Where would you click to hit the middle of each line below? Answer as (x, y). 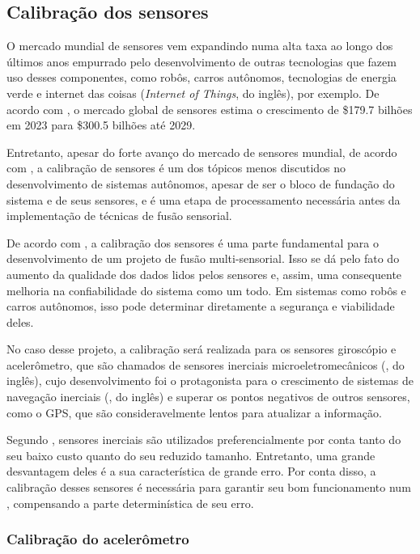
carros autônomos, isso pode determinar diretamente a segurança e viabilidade (201, 306)
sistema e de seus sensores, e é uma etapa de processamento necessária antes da (204, 199)
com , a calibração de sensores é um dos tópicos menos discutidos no (176, 168)
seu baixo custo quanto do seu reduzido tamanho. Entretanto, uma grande (191, 455)
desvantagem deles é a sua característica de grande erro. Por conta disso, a (191, 471)
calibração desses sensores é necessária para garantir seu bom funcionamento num (209, 487)
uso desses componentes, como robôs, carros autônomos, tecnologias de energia (202, 77)
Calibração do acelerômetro (98, 539)
